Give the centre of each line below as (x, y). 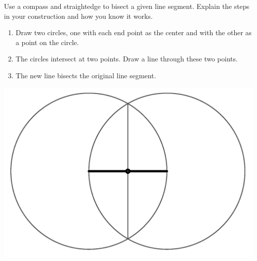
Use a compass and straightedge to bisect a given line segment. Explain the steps (127, 6)
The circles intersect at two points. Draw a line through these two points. (127, 59)
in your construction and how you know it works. (78, 16)
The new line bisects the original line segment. (86, 75)
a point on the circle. (47, 42)
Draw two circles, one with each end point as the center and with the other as (134, 32)
